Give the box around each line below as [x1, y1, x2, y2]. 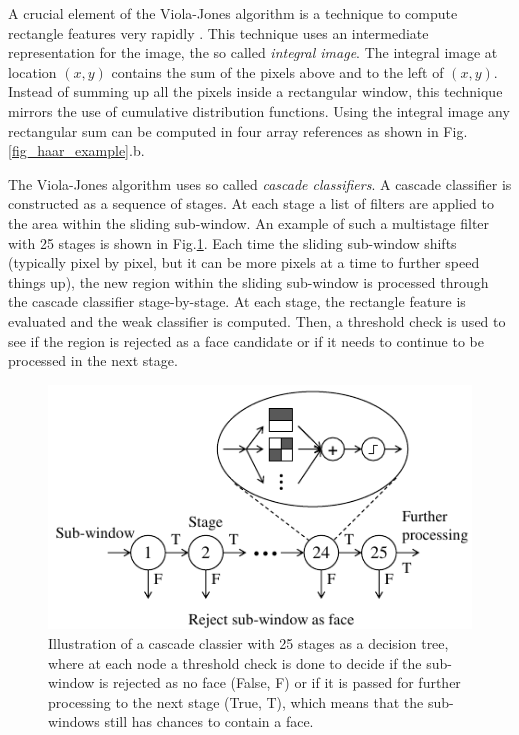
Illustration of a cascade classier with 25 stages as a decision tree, [48, 633, 449, 654]
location [8, 61, 57, 82]
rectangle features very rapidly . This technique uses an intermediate [8, 22, 429, 43]
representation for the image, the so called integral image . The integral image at [8, 42, 498, 63]
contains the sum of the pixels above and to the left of [111, 61, 444, 82]
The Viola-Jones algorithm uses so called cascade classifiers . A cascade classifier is [8, 173, 512, 194]
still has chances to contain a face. [104, 711, 314, 732]
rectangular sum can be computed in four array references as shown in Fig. [8, 120, 468, 141]
